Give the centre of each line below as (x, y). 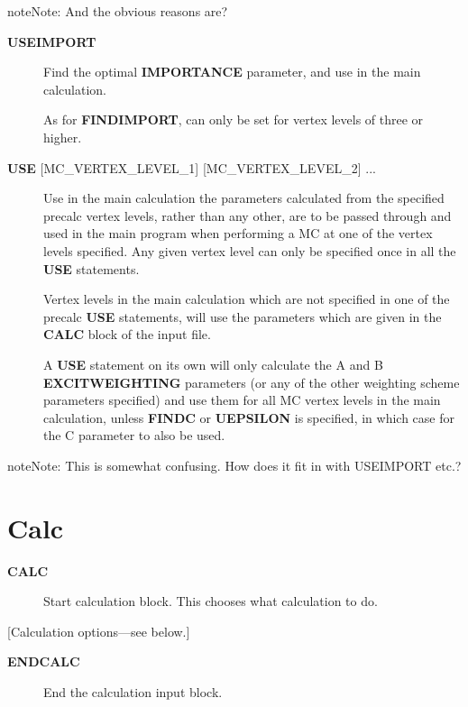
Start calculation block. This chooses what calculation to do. (211, 601)
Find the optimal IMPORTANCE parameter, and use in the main (232, 72)
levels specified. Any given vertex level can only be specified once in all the (250, 250)
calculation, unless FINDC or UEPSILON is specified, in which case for (249, 417)
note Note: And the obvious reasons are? (118, 11)
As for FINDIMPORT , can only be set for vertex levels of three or (234, 119)
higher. (63, 137)
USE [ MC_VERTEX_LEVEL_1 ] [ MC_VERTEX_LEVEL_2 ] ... (192, 167)
